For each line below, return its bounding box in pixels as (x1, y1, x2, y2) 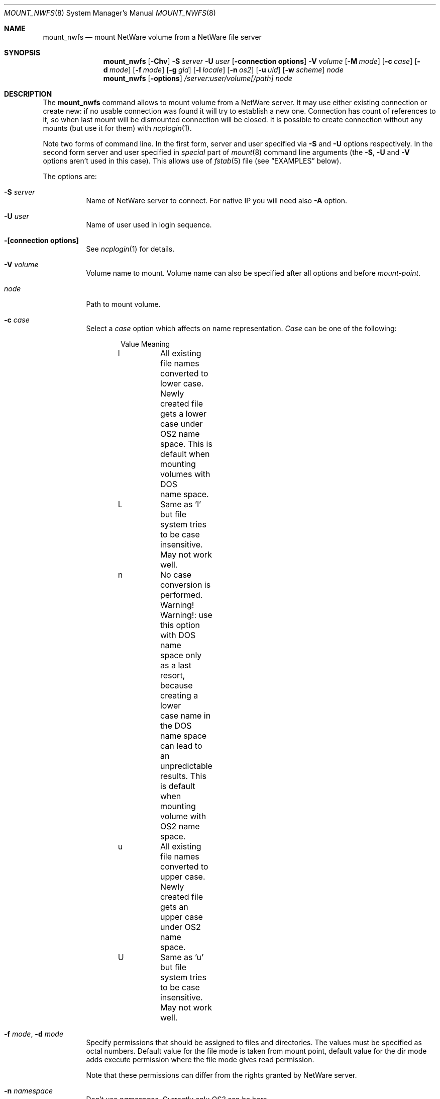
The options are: (43, 172, 97, 181)
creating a (160, 690, 198, 700)
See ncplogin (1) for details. (86, 245, 175, 253)
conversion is (160, 580, 211, 590)
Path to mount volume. (86, 300, 161, 308)
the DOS (160, 721, 192, 731)
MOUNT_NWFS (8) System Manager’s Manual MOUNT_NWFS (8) (4, 9, 216, 17)
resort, (160, 670, 185, 680)
